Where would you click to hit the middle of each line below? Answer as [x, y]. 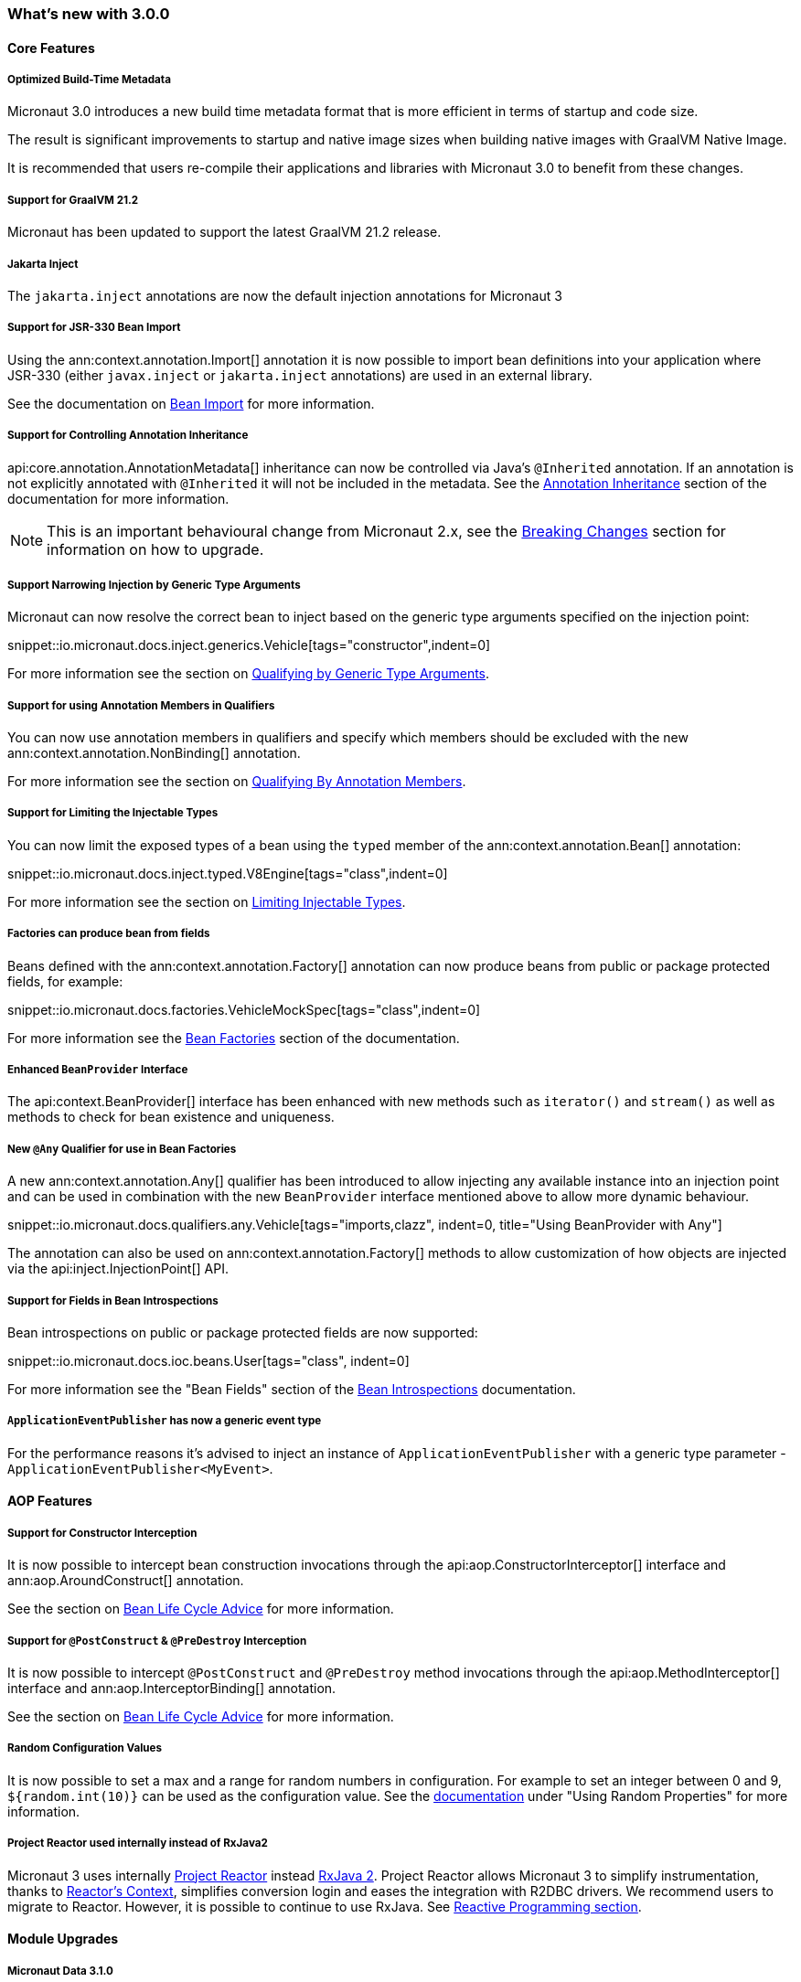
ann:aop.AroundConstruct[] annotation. [126, 1581]
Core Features [51, 48]
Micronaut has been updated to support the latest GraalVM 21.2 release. [224, 232]
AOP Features [50, 1501]
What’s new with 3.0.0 [89, 14]
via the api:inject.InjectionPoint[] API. [118, 1269]
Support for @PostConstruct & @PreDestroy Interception [157, 1641]
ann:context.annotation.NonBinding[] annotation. [154, 753]
